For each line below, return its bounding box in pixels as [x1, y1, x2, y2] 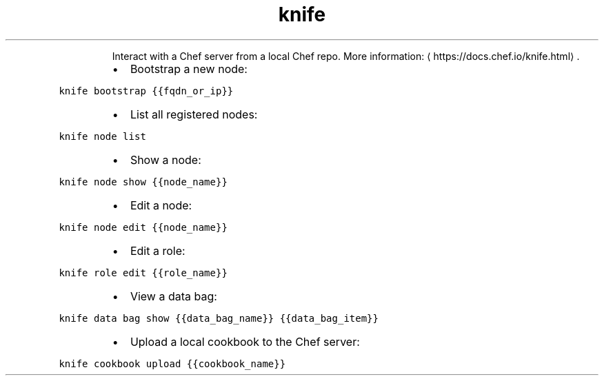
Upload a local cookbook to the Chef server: [130, 334, 360, 349]
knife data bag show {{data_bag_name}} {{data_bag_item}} [59, 312, 379, 324]
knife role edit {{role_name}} [59, 267, 228, 278]
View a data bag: [130, 289, 217, 303]
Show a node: [130, 152, 201, 167]
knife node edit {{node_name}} [59, 221, 228, 233]
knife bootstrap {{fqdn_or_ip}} [59, 85, 234, 96]
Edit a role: [130, 243, 185, 258]
